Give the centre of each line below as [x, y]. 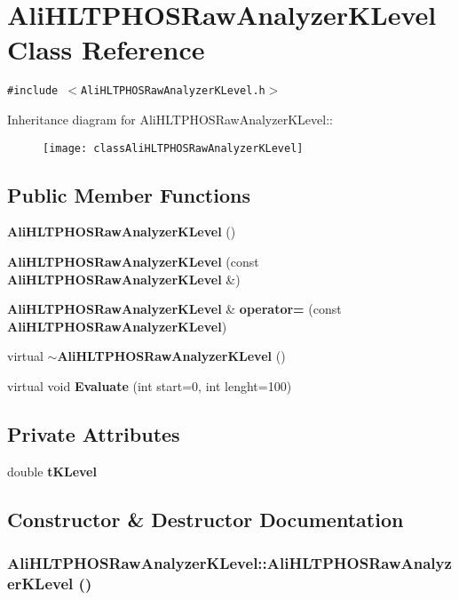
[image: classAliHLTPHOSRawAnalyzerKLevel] [173, 148]
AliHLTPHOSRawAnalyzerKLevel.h [173, 91]
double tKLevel [52, 471]
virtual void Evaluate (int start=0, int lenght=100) [150, 385]
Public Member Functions [129, 194]
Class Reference [106, 49]
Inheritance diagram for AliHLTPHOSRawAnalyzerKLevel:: [170, 119]
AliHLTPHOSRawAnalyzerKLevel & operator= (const [174, 309]
